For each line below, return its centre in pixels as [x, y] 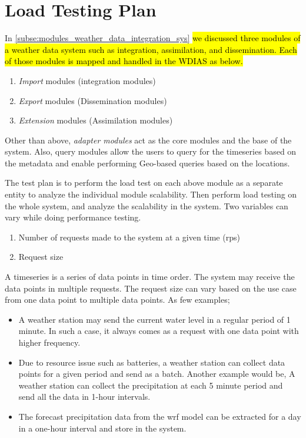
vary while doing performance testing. [73, 217]
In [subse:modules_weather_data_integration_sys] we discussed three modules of [153, 38]
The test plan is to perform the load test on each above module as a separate [144, 183]
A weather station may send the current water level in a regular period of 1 [154, 319]
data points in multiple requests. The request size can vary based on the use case [151, 288]
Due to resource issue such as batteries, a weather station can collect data [152, 362]
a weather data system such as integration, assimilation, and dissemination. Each [151, 49]
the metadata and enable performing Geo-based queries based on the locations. [147, 163]
